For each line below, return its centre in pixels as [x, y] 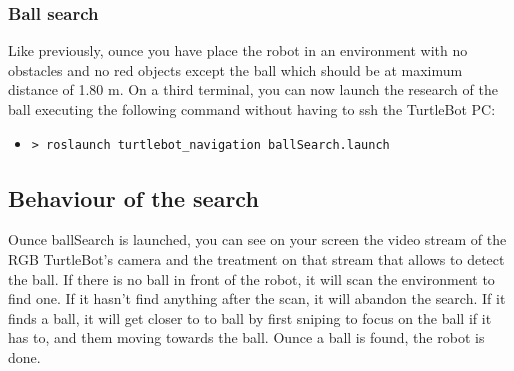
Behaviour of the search [133, 197]
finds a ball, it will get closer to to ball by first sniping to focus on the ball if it [250, 317]
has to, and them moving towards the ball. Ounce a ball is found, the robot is [246, 337]
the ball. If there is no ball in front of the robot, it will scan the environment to [251, 278]
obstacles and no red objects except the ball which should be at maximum [235, 69]
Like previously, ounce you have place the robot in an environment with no [238, 50]
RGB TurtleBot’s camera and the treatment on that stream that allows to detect [256, 258]
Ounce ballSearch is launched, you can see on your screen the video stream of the [257, 239]
